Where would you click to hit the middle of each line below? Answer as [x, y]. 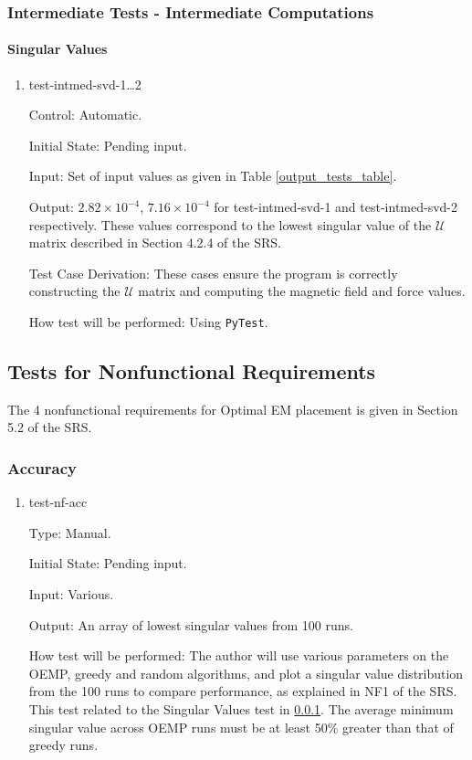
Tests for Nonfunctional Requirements [192, 371]
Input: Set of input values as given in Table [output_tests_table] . [213, 176]
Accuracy [42, 467]
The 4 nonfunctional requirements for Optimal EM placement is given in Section [233, 409]
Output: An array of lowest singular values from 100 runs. [191, 624]
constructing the [74, 291]
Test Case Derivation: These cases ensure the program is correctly [213, 273]
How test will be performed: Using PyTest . [148, 321]
